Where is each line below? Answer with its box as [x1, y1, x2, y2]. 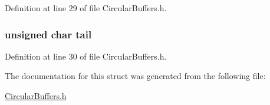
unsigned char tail [5, 27, 92, 41]
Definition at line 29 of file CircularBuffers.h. [5, 2, 167, 14]
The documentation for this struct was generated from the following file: [5, 70, 266, 82]
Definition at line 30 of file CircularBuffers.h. [5, 50, 167, 62]
